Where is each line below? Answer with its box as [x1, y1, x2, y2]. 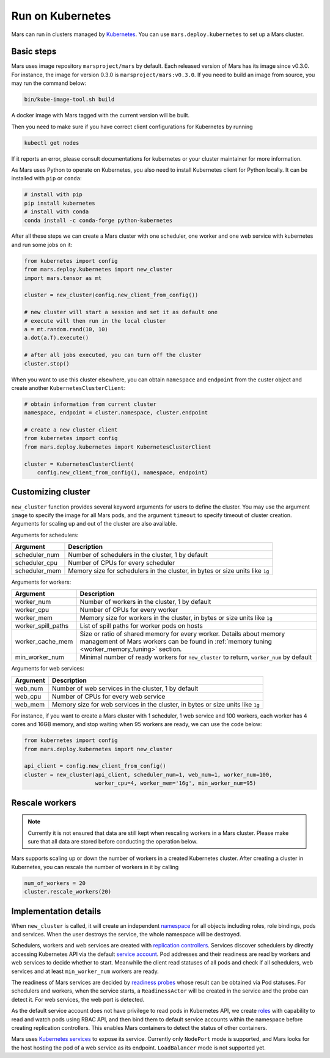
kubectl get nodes [24, 139, 79, 146]
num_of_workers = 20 [24, 880, 86, 886]
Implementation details [11, 906, 101, 916]
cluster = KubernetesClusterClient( [24, 460, 134, 468]
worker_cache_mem [15, 637, 73, 646]
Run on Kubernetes [11, 9, 111, 23]
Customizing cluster [11, 487, 91, 498]
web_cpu [15, 692, 42, 700]
